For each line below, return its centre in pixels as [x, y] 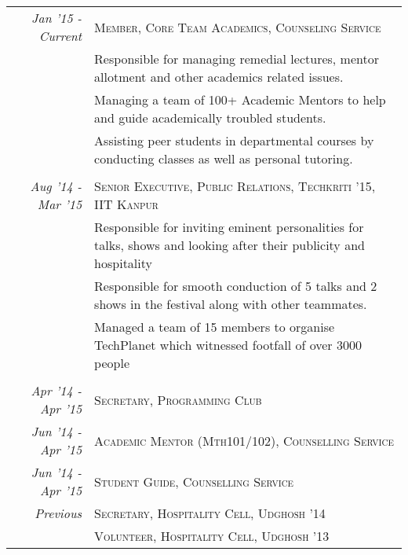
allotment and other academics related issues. [219, 77]
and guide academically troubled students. [210, 118]
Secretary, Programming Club [178, 399]
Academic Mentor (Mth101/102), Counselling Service [244, 440]
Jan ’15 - [57, 18]
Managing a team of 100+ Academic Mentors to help [240, 99]
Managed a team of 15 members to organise [215, 327]
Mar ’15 [60, 204]
